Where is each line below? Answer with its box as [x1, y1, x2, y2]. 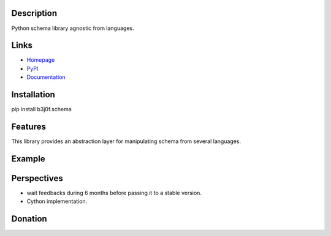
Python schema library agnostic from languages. [11, 24, 134, 32]
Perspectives [11, 173, 64, 183]
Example [11, 153, 45, 164]
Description [11, 8, 58, 18]
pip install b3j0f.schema [11, 106, 72, 113]
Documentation [26, 73, 66, 81]
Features [11, 121, 46, 131]
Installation [11, 89, 55, 100]
